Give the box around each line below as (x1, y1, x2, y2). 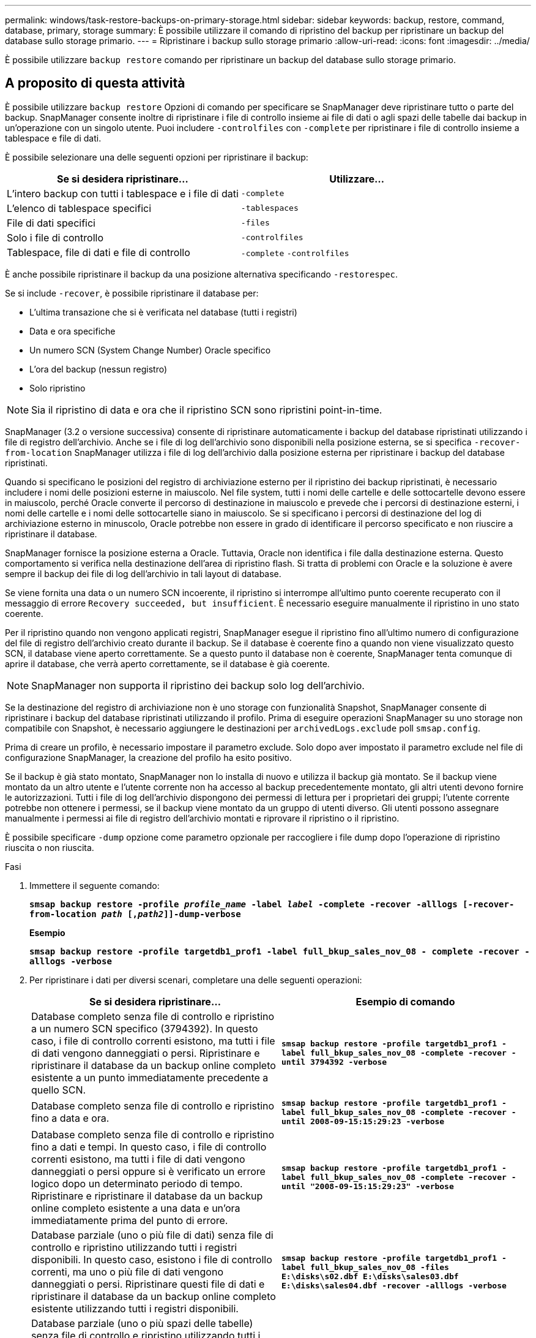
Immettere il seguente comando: (29, 880, 160, 891)
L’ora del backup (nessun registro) (29, 363, 168, 374)
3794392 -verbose (310, 1057, 387, 1067)
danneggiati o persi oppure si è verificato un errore (31, 1165, 266, 1177)
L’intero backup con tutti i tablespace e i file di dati (7, 187, 239, 200)
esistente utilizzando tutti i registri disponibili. (31, 1302, 239, 1315)
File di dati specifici (7, 216, 95, 229)
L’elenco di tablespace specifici (7, 202, 152, 214)
